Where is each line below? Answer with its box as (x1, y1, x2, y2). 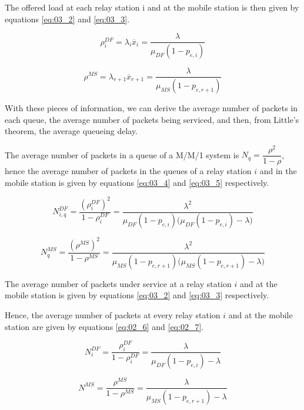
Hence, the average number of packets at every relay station (5, 309, 221, 321)
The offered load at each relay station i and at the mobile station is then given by (5, 1, 299, 13)
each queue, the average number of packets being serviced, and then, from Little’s (5, 113, 299, 125)
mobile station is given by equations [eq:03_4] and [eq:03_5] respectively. (5, 176, 269, 188)
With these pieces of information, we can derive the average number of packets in (5, 102, 298, 114)
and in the (259, 164, 297, 176)
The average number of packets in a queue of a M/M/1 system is (5, 148, 239, 161)
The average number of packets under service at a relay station (5, 277, 232, 289)
